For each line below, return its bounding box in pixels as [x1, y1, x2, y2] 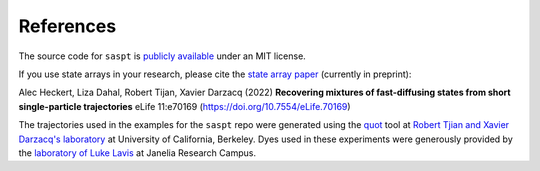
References [18, 15, 117, 37]
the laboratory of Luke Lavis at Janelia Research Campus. [18, 146, 257, 159]
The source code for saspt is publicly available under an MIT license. [18, 50, 307, 62]
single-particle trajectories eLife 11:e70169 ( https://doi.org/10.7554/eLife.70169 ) [18, 100, 351, 112]
